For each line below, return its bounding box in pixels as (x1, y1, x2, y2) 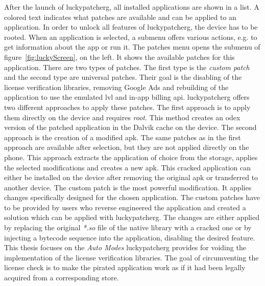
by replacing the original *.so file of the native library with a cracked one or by (4, 222, 252, 233)
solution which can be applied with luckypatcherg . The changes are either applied (4, 212, 260, 223)
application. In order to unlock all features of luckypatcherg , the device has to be (4, 21, 258, 32)
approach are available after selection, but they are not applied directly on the (4, 142, 249, 152)
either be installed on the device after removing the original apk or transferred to (4, 172, 258, 183)
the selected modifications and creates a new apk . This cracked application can (4, 162, 251, 172)
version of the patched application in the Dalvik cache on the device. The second (4, 122, 257, 133)
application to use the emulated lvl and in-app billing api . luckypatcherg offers (4, 92, 250, 102)
